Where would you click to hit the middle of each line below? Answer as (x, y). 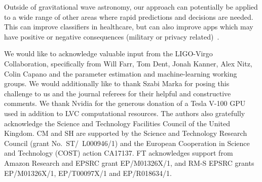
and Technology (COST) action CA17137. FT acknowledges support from (119, 153)
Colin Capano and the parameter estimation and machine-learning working (121, 73)
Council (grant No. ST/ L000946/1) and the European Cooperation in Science (127, 143)
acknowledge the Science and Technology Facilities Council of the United (117, 123)
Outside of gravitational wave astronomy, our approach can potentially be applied (131, 7)
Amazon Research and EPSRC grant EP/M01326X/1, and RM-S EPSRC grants (129, 162)
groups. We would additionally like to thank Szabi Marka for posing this (117, 83)
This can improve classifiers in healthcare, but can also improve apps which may (129, 27)
